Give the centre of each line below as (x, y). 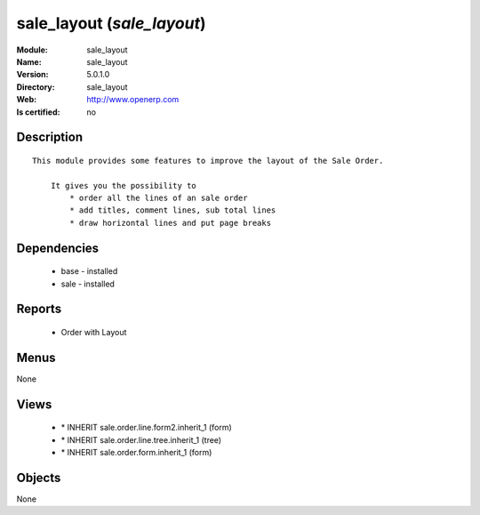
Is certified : (38, 112)
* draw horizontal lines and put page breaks (170, 223)
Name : (29, 61)
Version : (32, 75)
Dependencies (58, 248)
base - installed (89, 271)
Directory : (36, 87)
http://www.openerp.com (133, 100)
